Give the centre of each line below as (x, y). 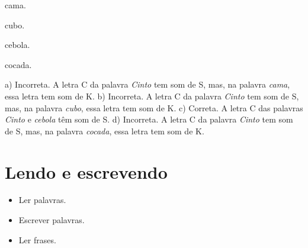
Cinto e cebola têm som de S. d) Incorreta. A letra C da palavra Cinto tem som (149, 119)
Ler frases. (37, 239)
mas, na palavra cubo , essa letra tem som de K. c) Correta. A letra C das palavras (154, 107)
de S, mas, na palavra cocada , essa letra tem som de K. (105, 131)
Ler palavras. (42, 200)
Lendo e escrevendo (86, 171)
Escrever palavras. (52, 220)
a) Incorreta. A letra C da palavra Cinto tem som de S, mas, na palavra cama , (147, 84)
